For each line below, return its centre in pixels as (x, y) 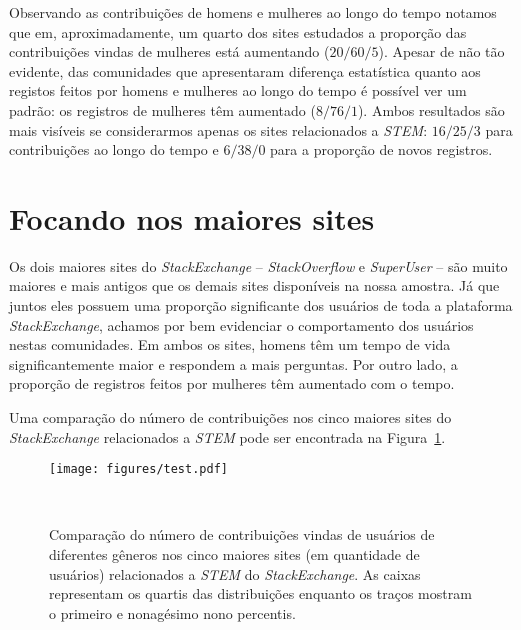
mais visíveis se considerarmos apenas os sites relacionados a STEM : (218, 129)
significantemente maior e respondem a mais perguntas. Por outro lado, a (233, 363)
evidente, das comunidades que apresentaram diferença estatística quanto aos (245, 70)
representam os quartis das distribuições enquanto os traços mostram (260, 593)
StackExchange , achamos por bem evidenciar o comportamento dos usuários (241, 324)
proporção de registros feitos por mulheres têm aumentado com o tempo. (232, 383)
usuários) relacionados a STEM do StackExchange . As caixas (235, 573)
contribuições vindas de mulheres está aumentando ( (169, 51)
